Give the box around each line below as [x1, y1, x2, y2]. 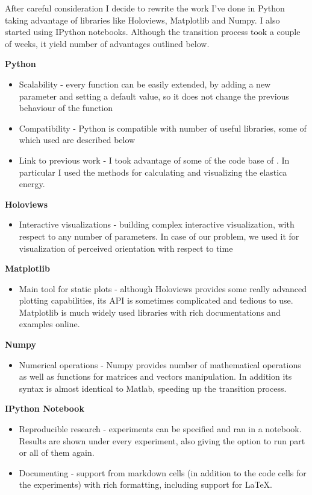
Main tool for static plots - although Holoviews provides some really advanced [19, 282, 307, 295]
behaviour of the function [19, 101, 113, 114]
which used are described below [19, 133, 136, 146]
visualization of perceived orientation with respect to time [19, 241, 233, 254]
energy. [19, 177, 45, 190]
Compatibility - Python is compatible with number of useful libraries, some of [19, 121, 307, 134]
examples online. [19, 318, 80, 330]
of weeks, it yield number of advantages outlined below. [5, 37, 210, 49]
